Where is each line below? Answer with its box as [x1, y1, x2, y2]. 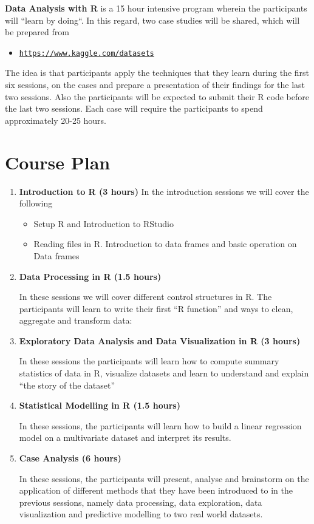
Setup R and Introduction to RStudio [33, 217, 174, 230]
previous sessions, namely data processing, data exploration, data [19, 495, 262, 508]
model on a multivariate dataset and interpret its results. [19, 431, 231, 444]
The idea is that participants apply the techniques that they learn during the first [5, 66, 310, 79]
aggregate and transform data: [19, 314, 132, 327]
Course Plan [5, 149, 111, 174]
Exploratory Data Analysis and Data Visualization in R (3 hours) [19, 334, 301, 347]
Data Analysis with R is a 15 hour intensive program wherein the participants [5, 2, 307, 14]
